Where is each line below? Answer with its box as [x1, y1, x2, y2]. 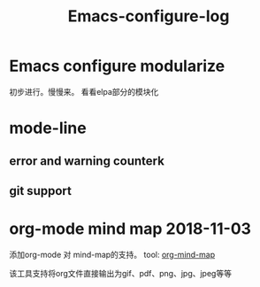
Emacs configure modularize [9, 56, 226, 76]
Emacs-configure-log [67, 6, 230, 27]
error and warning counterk [9, 153, 165, 168]
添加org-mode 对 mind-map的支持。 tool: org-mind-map [9, 249, 215, 260]
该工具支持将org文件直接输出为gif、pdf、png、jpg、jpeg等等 [9, 268, 233, 278]
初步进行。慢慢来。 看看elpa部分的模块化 [9, 86, 159, 97]
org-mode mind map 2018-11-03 [9, 219, 252, 239]
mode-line [9, 118, 87, 138]
